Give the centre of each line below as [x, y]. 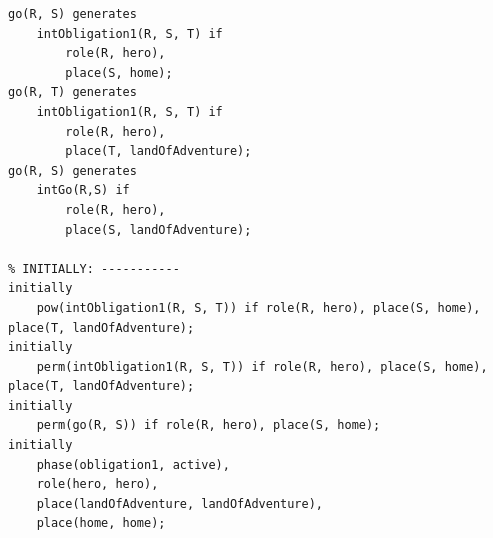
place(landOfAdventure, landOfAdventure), [179, 503]
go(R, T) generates [72, 92]
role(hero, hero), [97, 484]
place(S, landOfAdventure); [158, 229]
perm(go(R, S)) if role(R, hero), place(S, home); [208, 425]
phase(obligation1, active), [133, 464]
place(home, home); [101, 523]
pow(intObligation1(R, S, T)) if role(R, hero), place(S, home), [258, 307]
